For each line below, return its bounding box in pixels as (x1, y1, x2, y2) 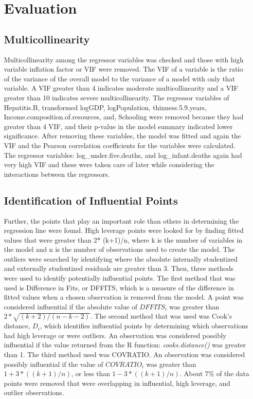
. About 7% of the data (180, 368, 250, 379)
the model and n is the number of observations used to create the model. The (4, 244, 235, 254)
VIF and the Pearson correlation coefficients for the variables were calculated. (4, 140, 235, 150)
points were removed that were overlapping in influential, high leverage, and (4, 378, 231, 388)
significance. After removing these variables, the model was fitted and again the (4, 131, 241, 141)
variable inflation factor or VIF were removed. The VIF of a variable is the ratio (4, 64, 243, 74)
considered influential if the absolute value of (4, 301, 137, 311)
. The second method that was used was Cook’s (90, 311, 232, 321)
